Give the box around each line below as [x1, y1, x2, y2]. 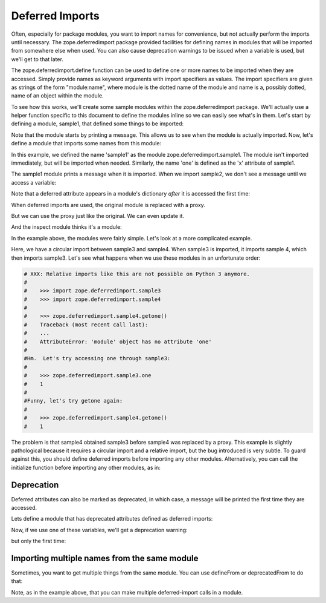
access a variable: [11, 179, 57, 186]
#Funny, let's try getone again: [24, 397, 123, 404]
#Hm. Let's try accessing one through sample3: [24, 355, 171, 362]
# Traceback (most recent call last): [24, 321, 149, 328]
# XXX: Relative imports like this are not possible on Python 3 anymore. [24, 270, 251, 277]
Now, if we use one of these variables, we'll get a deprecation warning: [11, 526, 188, 533]
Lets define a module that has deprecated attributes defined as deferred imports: [11, 515, 213, 522]
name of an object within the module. [11, 92, 104, 99]
